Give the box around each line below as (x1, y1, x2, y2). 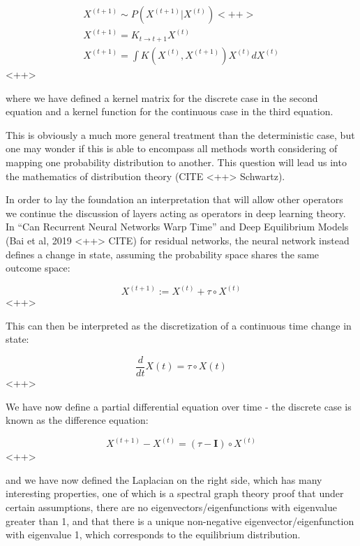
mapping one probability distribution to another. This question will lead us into (6, 154, 347, 169)
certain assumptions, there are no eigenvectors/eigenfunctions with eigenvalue (6, 499, 337, 514)
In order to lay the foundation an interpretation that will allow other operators (6, 192, 343, 207)
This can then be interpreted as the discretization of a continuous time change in (6, 318, 352, 332)
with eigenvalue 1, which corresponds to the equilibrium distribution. (6, 527, 301, 542)
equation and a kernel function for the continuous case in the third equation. (6, 104, 333, 119)
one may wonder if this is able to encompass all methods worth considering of (6, 141, 338, 156)
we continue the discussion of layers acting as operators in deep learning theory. (6, 205, 346, 220)
